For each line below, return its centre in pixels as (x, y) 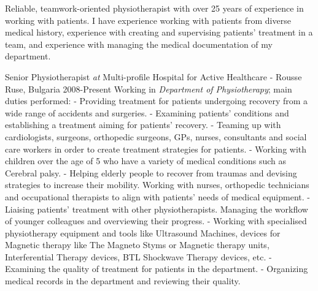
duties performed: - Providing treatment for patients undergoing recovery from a (157, 101)
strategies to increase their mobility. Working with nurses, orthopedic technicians (157, 185)
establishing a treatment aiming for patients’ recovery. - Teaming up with (143, 125)
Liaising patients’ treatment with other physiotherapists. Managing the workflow (157, 209)
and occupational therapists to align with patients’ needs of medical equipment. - (157, 196)
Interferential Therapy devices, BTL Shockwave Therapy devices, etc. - (138, 256)
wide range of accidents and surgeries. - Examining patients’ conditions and (147, 112)
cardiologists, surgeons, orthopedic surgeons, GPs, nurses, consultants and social (156, 136)
